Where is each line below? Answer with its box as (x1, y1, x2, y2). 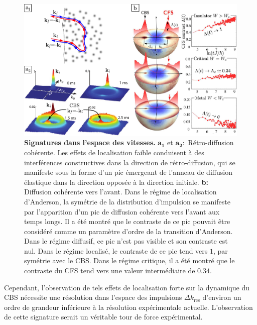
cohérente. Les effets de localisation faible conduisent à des (24, 147, 204, 157)
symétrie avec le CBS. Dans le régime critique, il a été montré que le (24, 255, 235, 266)
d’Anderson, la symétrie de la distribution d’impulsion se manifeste (24, 196, 230, 206)
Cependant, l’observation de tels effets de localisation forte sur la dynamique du (4, 282, 249, 292)
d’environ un (202, 292, 241, 302)
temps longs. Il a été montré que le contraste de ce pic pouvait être (24, 216, 230, 227)
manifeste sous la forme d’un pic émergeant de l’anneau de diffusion (24, 167, 232, 177)
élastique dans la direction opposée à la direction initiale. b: (24, 176, 208, 187)
